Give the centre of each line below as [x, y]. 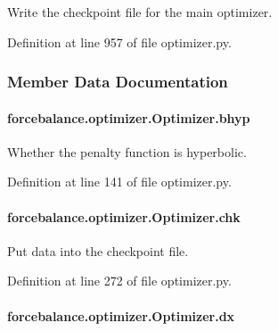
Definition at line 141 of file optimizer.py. [119, 182]
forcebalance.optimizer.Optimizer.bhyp [129, 117]
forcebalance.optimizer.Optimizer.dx [121, 315]
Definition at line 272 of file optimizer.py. [119, 281]
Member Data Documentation [118, 82]
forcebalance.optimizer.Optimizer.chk [124, 216]
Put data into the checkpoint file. [98, 250]
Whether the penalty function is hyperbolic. [127, 151]
